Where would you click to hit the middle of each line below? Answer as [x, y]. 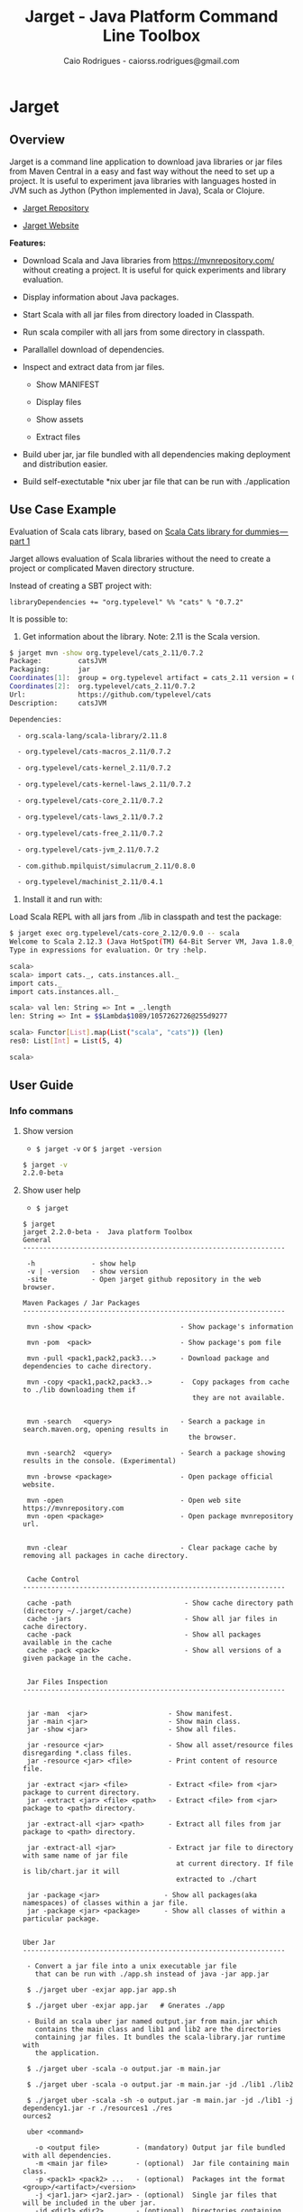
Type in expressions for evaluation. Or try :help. [108, 950]
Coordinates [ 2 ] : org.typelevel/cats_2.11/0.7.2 [102, 687]
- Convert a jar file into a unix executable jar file [132, 1967]
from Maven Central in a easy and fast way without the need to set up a [142, 171]
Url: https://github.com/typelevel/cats [110, 695]
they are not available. [239, 1398]
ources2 [37, 2116]
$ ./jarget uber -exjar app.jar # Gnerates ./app [126, 2006]
